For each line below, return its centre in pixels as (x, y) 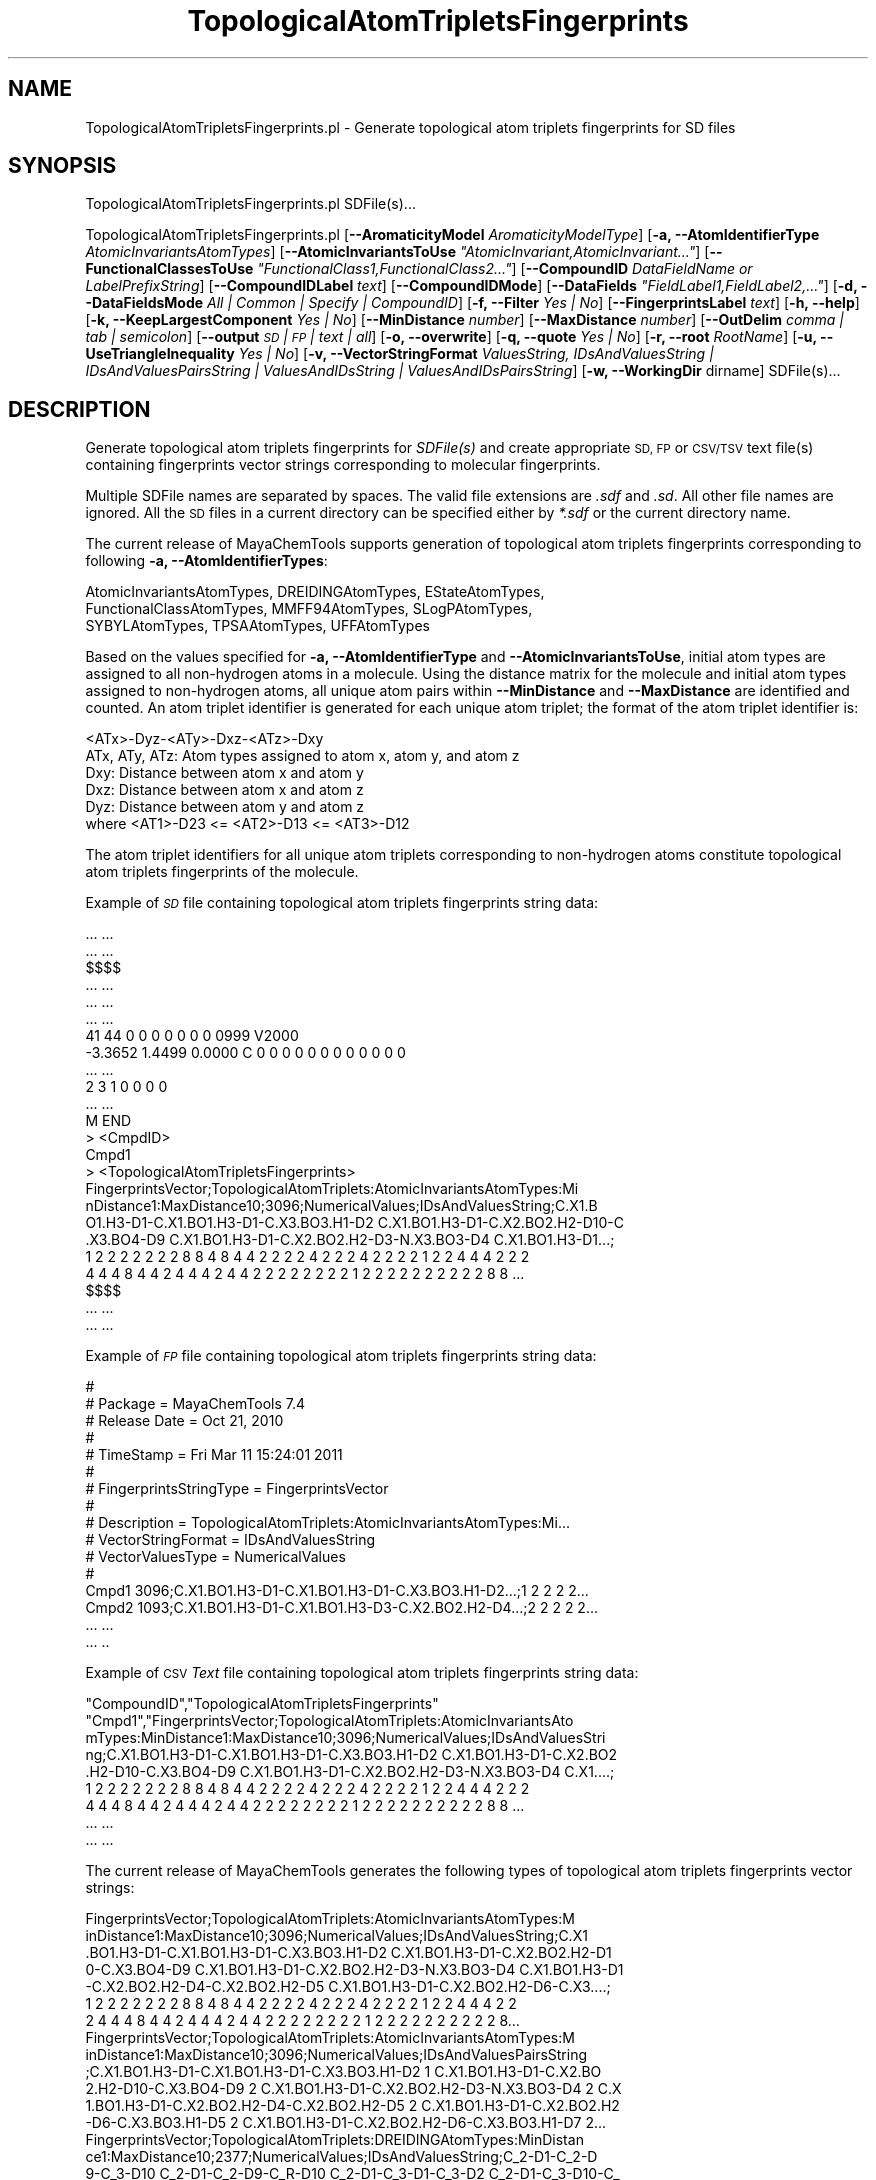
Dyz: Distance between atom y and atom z (225, 807)
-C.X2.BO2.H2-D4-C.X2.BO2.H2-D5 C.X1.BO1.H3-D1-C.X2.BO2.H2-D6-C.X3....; (348, 1987)
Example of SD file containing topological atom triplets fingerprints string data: (342, 903)
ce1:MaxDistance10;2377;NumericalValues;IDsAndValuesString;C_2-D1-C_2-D (341, 2157)
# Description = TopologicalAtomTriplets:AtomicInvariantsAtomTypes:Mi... (327, 1523)
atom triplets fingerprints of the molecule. (222, 872)
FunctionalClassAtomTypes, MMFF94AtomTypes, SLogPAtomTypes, (309, 609)
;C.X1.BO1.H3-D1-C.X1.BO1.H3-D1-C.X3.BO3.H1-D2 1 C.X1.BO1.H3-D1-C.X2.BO (343, 2072)
